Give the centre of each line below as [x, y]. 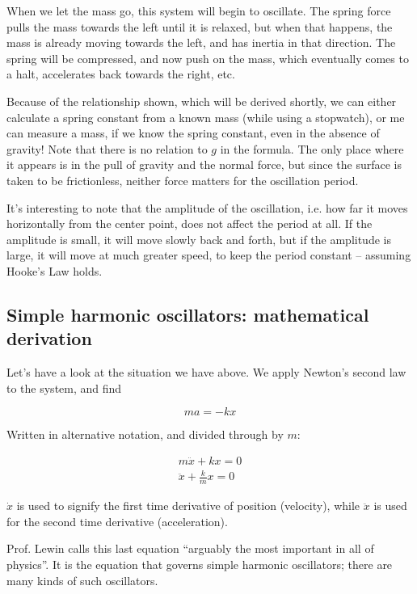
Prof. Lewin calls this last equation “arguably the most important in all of [190, 548]
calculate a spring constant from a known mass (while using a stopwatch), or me [206, 117]
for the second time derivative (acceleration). [117, 521]
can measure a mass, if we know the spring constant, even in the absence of [193, 133]
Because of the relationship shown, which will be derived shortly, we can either [202, 101]
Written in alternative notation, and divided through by [145, 434]
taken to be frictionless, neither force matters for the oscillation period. [183, 180]
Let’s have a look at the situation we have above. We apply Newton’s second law [206, 372]
